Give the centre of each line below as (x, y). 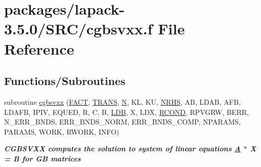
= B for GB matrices (42, 158)
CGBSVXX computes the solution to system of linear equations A (122, 149)
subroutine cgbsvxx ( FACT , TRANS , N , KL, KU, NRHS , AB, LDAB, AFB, (122, 101)
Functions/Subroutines (65, 81)
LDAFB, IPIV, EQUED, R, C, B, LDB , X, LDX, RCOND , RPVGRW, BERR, (126, 112)
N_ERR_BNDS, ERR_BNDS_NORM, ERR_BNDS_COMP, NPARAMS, (122, 122)
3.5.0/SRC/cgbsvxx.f (78, 29)
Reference (39, 48)
